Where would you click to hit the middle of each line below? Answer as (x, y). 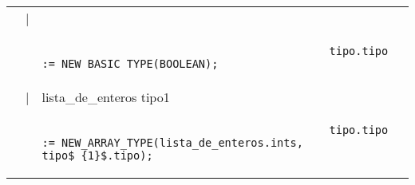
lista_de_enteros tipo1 (106, 97)
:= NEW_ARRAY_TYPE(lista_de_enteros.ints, (172, 143)
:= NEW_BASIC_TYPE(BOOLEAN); (130, 64)
